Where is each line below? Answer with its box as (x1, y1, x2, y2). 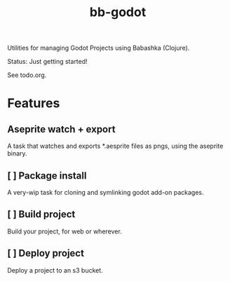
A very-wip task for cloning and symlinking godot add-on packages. (7, 189, 204, 196)
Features (7, 95, 60, 111)
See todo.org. (7, 71, 47, 79)
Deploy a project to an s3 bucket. (7, 266, 103, 274)
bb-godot (89, 4, 147, 20)
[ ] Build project (7, 208, 76, 221)
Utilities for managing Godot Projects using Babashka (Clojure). (7, 43, 190, 53)
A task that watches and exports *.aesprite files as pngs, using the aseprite (7, 142, 224, 151)
